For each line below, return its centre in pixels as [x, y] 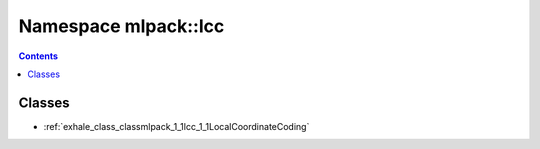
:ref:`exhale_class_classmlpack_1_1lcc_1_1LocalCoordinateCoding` [176, 126]
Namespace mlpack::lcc [121, 26]
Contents [38, 56]
